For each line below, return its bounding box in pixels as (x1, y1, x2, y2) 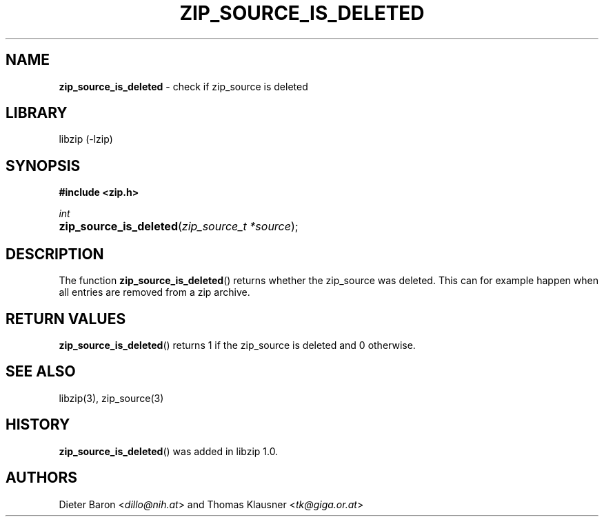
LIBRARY (6, 104, 68, 122)
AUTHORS (6, 469, 78, 487)
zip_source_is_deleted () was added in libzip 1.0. (59, 445, 279, 457)
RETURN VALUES (6, 310, 126, 328)
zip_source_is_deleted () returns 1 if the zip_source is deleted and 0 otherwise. (59, 339, 416, 351)
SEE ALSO (6, 363, 76, 381)
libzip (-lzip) (59, 133, 113, 145)
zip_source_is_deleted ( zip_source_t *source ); (59, 219, 299, 234)
